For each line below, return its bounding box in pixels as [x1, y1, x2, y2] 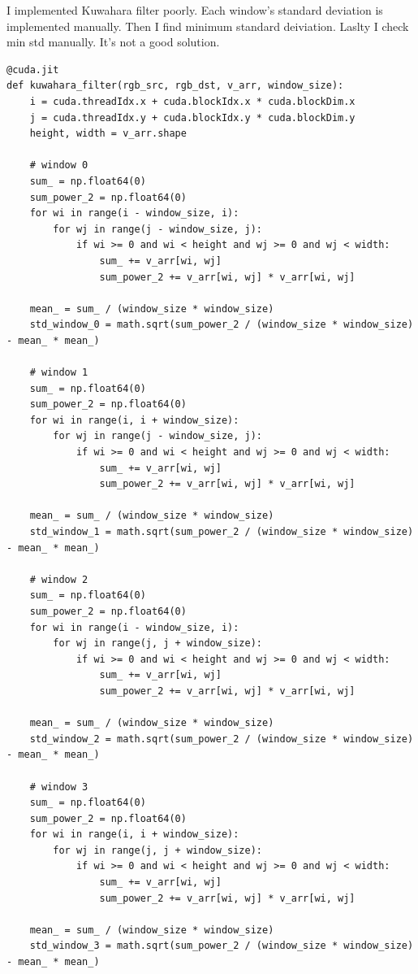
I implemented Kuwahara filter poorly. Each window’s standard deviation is [6, 2, 383, 18]
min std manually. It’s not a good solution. [6, 33, 220, 50]
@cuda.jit [6, 63, 59, 76]
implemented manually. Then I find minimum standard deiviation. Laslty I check [6, 17, 409, 34]
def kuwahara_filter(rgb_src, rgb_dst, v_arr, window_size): [6, 80, 344, 92]
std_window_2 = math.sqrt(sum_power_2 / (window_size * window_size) [29, 733, 414, 745]
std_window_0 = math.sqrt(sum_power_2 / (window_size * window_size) [29, 319, 414, 331]
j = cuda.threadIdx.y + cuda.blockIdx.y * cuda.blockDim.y [29, 111, 356, 124]
